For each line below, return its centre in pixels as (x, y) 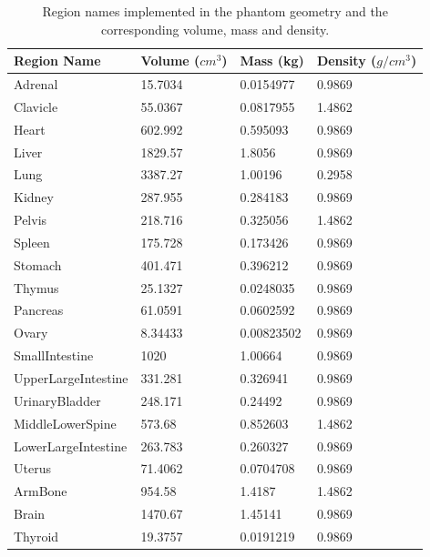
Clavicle (36, 106)
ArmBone (41, 491)
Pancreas (39, 310)
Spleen (32, 242)
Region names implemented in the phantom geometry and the (215, 11)
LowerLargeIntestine (71, 446)
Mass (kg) (272, 61)
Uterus (32, 468)
